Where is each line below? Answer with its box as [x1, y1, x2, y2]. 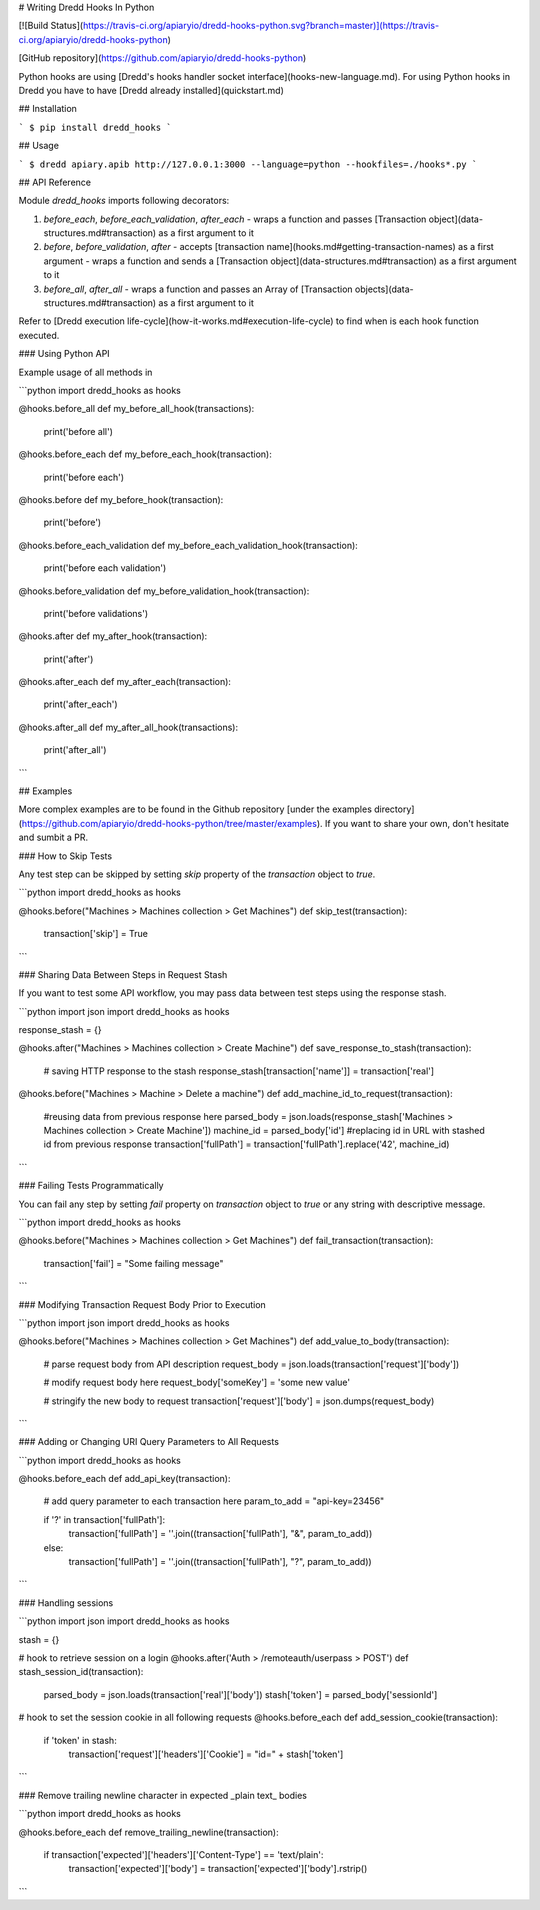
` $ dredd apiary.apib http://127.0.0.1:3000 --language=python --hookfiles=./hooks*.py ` [18, 158, 478, 170]
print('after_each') [43, 698, 119, 710]
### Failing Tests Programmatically [18, 1180, 164, 1192]
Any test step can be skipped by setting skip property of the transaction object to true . [18, 868, 376, 880]
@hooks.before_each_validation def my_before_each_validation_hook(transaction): [18, 539, 359, 551]
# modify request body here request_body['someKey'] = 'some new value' [43, 1376, 351, 1389]
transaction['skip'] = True [43, 928, 149, 940]
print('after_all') [43, 744, 107, 756]
